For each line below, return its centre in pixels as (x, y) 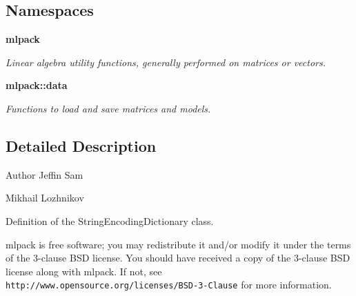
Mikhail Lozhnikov (45, 198)
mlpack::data (37, 85)
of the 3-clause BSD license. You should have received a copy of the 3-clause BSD (178, 258)
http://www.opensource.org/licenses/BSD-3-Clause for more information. (169, 285)
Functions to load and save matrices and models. (108, 108)
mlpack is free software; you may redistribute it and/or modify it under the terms (178, 244)
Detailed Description (81, 145)
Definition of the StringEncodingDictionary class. (110, 220)
